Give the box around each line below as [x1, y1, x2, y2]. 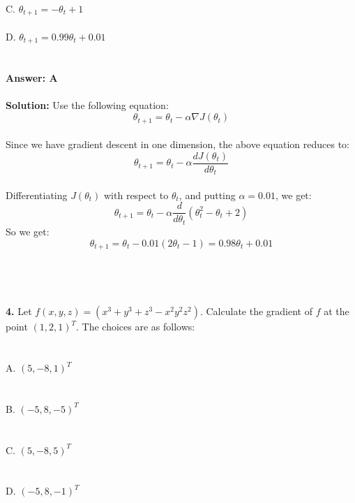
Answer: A [6, 71, 58, 85]
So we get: [6, 224, 50, 238]
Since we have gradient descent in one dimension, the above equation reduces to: [6, 137, 349, 152]
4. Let [6, 304, 32, 319]
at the [324, 304, 349, 319]
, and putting [179, 187, 236, 202]
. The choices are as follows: [76, 319, 195, 334]
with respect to [104, 187, 169, 202]
